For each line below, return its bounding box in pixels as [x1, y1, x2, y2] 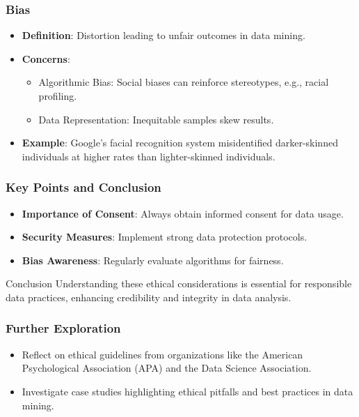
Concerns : [22, 51, 70, 66]
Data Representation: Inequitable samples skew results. [38, 112, 274, 126]
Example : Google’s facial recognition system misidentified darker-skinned [22, 135, 338, 150]
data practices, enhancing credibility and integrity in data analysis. [6, 289, 292, 304]
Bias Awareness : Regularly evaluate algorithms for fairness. [22, 252, 284, 267]
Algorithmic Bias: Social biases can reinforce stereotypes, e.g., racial [38, 75, 329, 89]
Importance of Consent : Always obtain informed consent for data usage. [22, 206, 344, 220]
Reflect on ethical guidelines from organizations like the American [22, 347, 303, 361]
